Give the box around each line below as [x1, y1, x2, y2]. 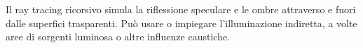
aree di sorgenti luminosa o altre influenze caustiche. [6, 29, 230, 44]
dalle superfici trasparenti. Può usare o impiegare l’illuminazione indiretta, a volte [6, 15, 357, 30]
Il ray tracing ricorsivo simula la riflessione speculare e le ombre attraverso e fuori [6, 2, 356, 16]
